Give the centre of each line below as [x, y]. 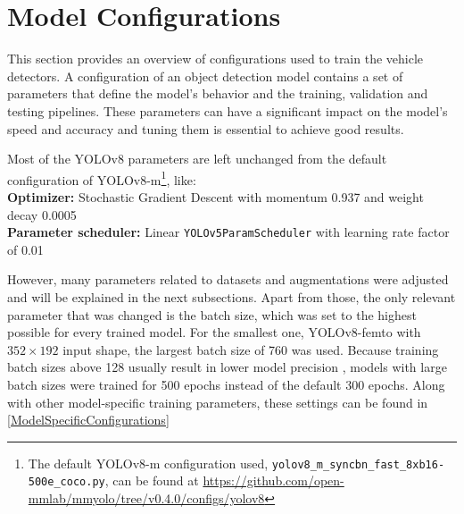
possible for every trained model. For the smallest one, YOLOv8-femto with [214, 332]
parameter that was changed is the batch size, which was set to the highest [212, 314]
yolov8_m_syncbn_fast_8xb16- [358, 464]
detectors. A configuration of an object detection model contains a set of [205, 76]
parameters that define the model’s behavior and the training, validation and [218, 93]
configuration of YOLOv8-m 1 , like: [102, 178]
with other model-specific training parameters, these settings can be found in [218, 402]
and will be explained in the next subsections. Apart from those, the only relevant [232, 296]
